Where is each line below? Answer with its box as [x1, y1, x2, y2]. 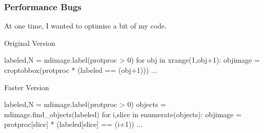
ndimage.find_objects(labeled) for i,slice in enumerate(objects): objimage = [4, 109, 242, 119]
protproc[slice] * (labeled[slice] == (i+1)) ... [4, 119, 143, 129]
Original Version [4, 37, 55, 48]
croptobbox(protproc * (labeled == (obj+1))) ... [4, 65, 157, 75]
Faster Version [4, 82, 49, 92]
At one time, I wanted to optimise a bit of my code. [4, 20, 167, 31]
